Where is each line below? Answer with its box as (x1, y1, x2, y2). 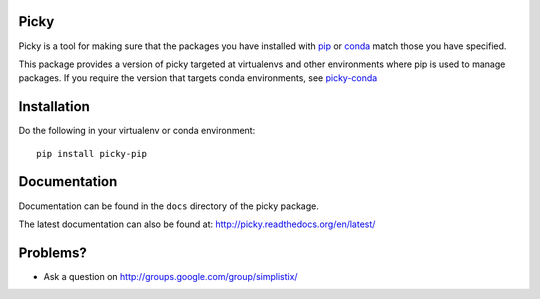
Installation (18, 98, 90, 115)
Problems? (18, 244, 87, 261)
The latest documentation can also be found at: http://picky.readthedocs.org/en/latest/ (18, 218, 376, 230)
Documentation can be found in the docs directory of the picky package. (18, 200, 319, 212)
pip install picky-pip (36, 148, 148, 159)
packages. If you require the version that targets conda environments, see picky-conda (18, 72, 378, 84)
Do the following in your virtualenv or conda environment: (18, 125, 256, 137)
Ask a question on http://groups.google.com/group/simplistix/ (43, 270, 299, 282)
